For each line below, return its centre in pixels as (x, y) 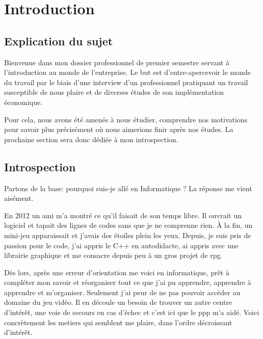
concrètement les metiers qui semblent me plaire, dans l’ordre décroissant (118, 322)
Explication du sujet (59, 41)
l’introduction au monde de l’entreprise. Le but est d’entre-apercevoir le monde (127, 72)
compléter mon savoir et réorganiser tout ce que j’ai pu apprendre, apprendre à (128, 282)
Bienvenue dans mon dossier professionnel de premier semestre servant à (117, 62)
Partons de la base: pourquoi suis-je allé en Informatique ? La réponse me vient (128, 188)
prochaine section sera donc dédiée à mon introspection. (91, 139)
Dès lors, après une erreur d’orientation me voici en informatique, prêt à (117, 272)
